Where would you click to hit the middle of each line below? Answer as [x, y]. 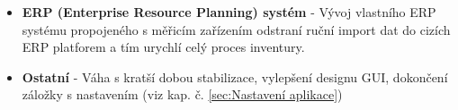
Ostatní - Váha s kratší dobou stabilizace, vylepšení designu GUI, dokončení [235, 76]
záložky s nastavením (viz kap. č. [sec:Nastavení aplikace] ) [182, 94]
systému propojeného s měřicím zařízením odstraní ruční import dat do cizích [236, 29]
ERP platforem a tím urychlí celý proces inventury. [163, 47]
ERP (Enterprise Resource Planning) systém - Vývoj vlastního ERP [229, 12]
